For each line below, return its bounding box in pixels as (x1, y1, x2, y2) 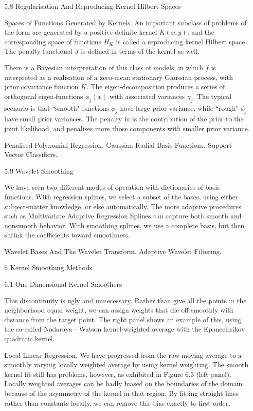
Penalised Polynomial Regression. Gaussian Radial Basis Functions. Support (4, 139, 232, 150)
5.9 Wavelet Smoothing (4, 165, 73, 176)
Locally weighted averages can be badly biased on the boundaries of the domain (4, 378, 243, 389)
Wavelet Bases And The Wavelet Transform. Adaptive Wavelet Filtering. (4, 246, 222, 256)
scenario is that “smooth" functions (4, 102, 109, 113)
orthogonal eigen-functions (4, 91, 83, 101)
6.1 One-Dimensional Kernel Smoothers (4, 279, 122, 289)
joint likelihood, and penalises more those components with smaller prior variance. (4, 123, 250, 133)
